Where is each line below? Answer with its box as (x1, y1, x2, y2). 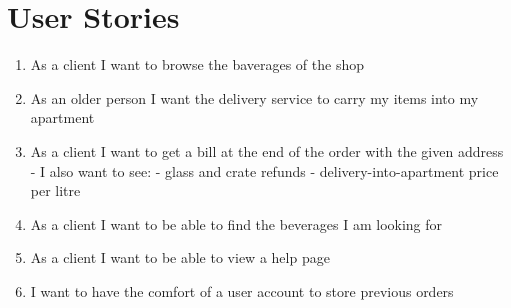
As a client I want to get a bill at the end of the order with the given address (30, 140, 504, 161)
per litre (30, 180, 81, 201)
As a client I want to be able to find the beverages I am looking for (30, 213, 443, 234)
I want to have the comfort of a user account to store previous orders (30, 280, 454, 301)
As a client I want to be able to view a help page (30, 247, 330, 268)
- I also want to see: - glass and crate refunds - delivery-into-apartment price (30, 160, 499, 181)
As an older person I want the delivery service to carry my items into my (30, 87, 479, 108)
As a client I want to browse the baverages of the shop (30, 54, 365, 75)
